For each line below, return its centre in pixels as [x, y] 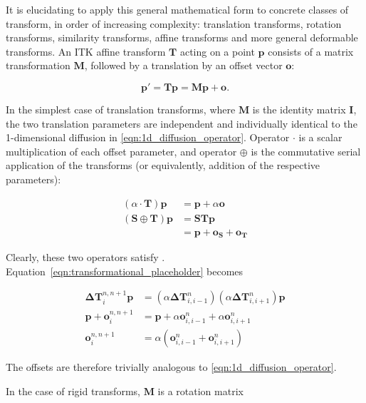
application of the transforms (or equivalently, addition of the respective [163, 165]
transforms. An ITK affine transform [86, 51]
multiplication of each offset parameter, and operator [121, 151]
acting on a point [217, 51]
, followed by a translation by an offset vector [183, 65]
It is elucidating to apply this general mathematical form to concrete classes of [177, 9]
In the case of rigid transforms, [73, 391]
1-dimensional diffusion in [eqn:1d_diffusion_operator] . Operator [148, 137]
